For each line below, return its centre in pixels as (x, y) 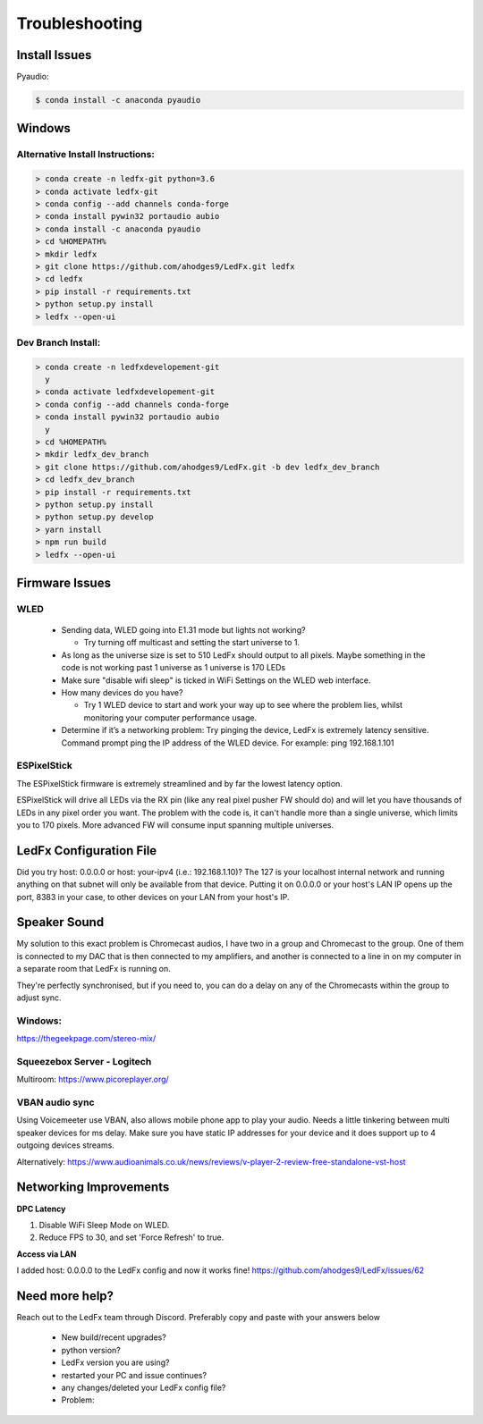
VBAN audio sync (55, 1102)
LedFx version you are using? (115, 1362)
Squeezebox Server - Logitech (84, 1061)
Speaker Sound (60, 922)
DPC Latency (41, 1209)
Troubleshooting (80, 23)
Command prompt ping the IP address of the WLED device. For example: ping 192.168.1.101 (228, 743)
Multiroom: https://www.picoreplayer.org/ (93, 1079)
